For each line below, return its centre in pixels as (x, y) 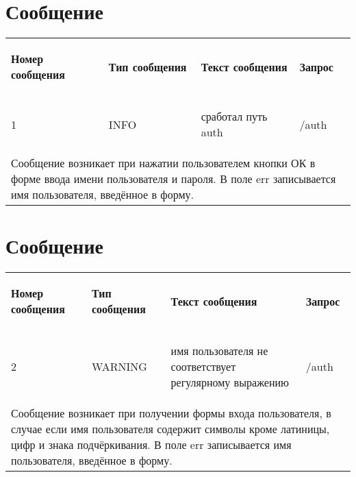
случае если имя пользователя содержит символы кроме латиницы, (170, 429)
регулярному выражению (230, 382)
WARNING (119, 367)
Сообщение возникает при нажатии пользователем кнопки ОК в (163, 163)
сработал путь (234, 117)
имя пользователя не (219, 351)
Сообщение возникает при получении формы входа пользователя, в (171, 413)
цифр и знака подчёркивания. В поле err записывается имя (151, 445)
